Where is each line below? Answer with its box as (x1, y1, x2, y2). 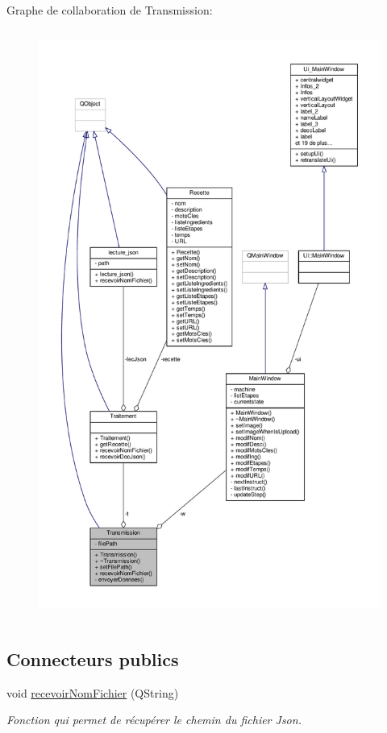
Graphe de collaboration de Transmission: (6, 2, 213, 18)
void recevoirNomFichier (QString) (6, 684, 179, 701)
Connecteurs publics (6, 646, 179, 671)
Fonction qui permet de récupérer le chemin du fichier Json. (6, 711, 302, 728)
